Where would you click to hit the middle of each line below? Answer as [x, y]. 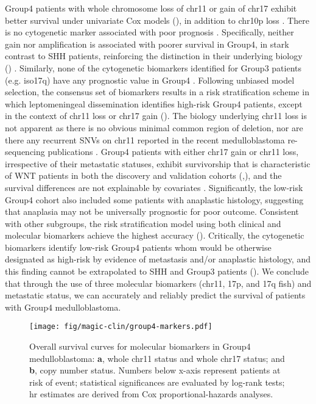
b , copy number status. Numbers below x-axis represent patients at [155, 370]
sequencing [25, 152]
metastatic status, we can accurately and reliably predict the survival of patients [155, 295]
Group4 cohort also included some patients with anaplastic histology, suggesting [154, 199]
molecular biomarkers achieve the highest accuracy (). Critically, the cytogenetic [155, 235]
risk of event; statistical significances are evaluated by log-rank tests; [157, 382]
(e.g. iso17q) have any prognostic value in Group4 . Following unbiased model [150, 80]
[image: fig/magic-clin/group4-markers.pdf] [121, 327]
